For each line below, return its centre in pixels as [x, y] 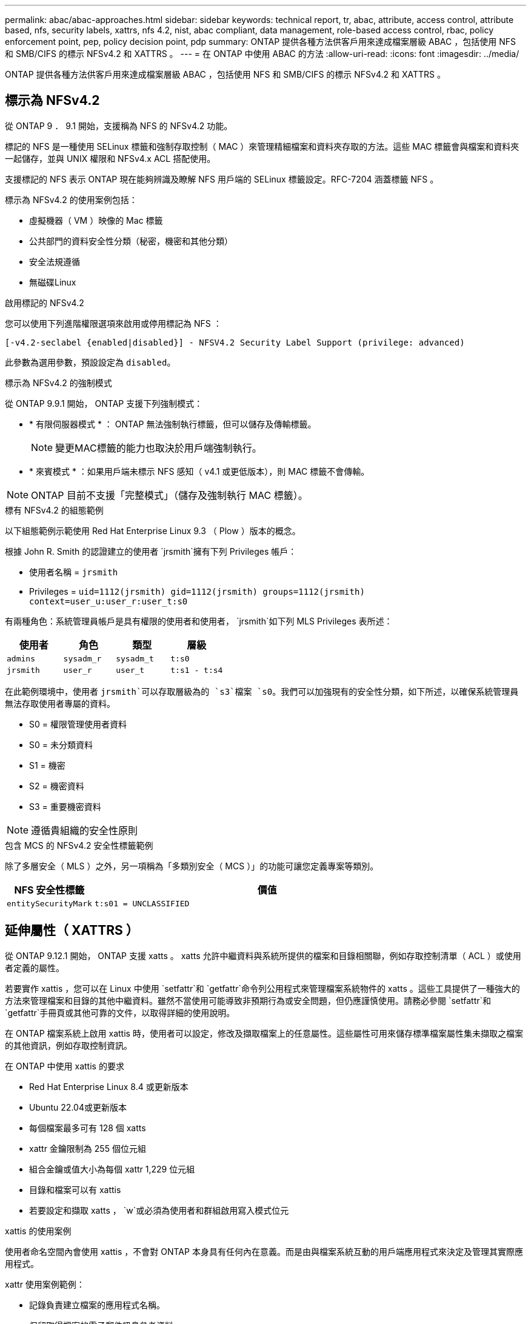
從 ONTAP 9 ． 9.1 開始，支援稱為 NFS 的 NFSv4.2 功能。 [119, 125]
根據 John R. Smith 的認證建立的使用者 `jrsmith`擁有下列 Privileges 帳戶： [151, 551]
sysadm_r [82, 658]
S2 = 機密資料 [57, 786]
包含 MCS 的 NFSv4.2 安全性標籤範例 [79, 845]
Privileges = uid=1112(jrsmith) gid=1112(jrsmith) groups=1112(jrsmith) [197, 591]
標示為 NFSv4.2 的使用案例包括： [71, 199]
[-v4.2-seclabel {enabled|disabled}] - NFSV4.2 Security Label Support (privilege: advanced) [235, 342]
